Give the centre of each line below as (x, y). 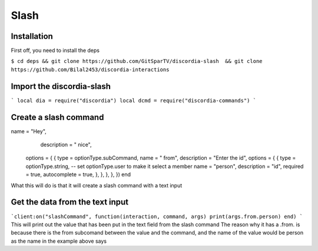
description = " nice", (66, 145)
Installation (32, 36)
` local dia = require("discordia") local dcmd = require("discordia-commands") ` (133, 100)
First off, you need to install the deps (55, 51)
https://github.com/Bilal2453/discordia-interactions (90, 70)
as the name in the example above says (59, 241)
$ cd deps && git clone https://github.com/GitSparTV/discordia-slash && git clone (137, 61)
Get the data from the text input (70, 202)
